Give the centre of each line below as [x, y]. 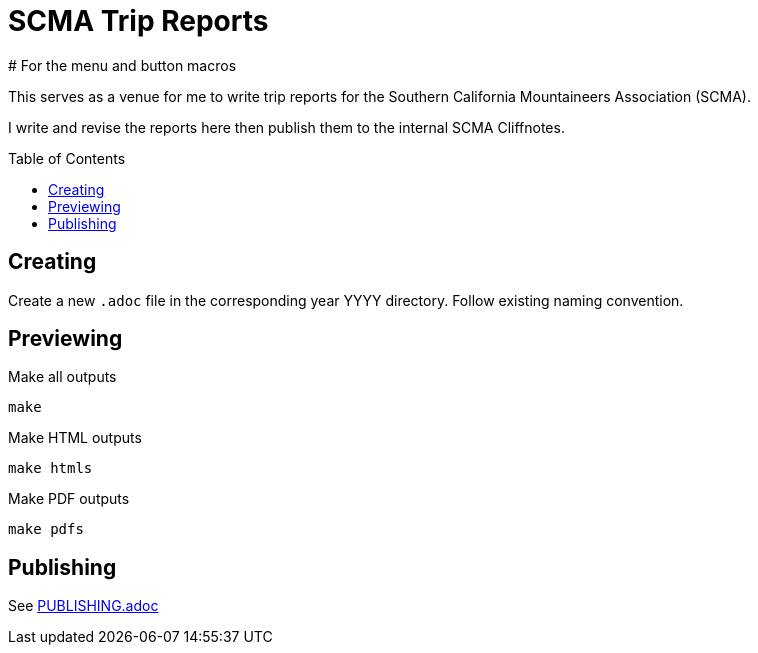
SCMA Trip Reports [138, 21]
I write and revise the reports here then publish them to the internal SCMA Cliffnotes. [286, 127]
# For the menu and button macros [122, 65]
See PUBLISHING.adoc [83, 606]
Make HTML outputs [75, 438]
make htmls [50, 468]
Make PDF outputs [69, 499]
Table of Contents [67, 158]
